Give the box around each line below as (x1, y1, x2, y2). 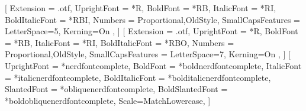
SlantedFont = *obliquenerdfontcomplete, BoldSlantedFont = (5, 83, 228, 95)
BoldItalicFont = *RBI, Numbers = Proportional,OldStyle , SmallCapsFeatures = (5, 13, 301, 25)
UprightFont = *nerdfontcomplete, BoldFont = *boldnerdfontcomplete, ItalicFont (5, 59, 302, 71)
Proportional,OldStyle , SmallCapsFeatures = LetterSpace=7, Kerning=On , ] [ (5, 48, 291, 60)
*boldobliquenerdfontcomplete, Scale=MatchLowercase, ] (5, 94, 211, 106)
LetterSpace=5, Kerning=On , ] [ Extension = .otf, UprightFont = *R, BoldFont (5, 25, 298, 37)
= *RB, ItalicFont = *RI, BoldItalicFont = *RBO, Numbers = (5, 36, 234, 48)
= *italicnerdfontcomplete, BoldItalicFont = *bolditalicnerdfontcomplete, (5, 71, 271, 83)
